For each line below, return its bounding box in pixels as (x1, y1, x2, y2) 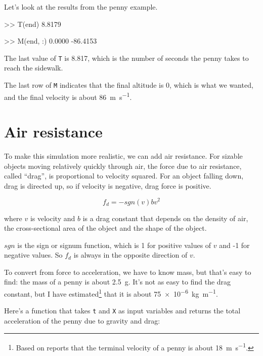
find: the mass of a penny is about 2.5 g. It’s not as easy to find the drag (4, 276, 231, 287)
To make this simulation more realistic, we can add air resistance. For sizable (4, 151, 243, 161)
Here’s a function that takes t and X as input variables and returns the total (4, 305, 241, 316)
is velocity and (30, 212, 75, 223)
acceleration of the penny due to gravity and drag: (4, 315, 160, 326)
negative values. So (4, 250, 63, 260)
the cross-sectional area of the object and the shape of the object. (4, 223, 207, 233)
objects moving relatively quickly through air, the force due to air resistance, (4, 160, 242, 171)
